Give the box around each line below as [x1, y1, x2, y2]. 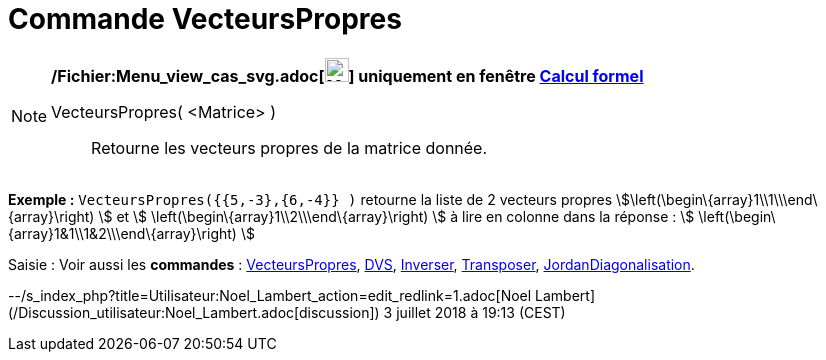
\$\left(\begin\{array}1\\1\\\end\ [616, 190, 818, 208]
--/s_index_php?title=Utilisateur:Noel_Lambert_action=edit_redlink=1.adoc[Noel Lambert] [8, 286, 596, 304]
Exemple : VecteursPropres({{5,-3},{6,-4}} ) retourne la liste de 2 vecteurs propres [8, 190, 613, 208]
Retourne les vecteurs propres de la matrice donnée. [91, 137, 488, 158]
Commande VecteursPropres [8, 2, 402, 36]
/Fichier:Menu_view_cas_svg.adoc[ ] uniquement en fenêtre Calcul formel [51, 65, 644, 86]
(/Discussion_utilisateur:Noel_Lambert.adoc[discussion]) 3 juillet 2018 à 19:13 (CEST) [8, 303, 566, 321]
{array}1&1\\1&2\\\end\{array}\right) [8, 224, 237, 242]
